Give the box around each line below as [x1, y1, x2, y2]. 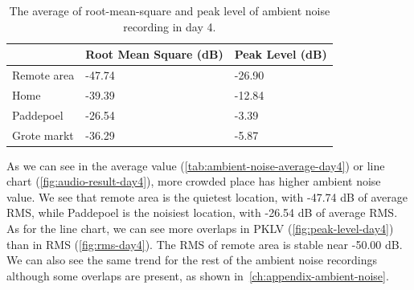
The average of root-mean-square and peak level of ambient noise [9, 2, 330, 18]
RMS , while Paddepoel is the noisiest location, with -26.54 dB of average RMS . [6, 204, 398, 221]
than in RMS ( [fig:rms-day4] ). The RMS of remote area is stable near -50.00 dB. [6, 235, 403, 252]
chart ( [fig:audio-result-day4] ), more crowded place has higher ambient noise [6, 173, 381, 190]
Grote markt [12, 126, 74, 143]
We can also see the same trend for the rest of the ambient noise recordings [6, 251, 378, 268]
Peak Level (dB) [234, 46, 327, 63]
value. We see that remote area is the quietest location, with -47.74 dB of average [6, 188, 408, 205]
